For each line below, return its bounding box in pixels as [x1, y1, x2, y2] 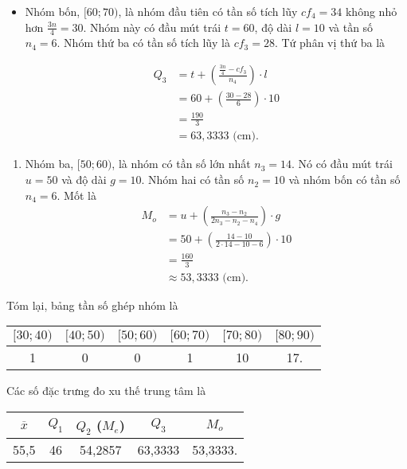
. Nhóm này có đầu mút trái [83, 18, 221, 35]
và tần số [328, 18, 374, 35]
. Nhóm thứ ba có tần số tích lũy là [57, 34, 231, 51]
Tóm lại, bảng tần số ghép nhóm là [6, 296, 178, 313]
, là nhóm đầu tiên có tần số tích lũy [118, 3, 298, 19]
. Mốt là [57, 186, 96, 203]
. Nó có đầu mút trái [292, 155, 393, 172]
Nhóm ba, [25, 155, 74, 172]
